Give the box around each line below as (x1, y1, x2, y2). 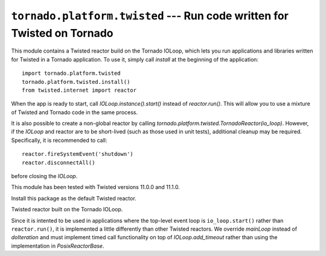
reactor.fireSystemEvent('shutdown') (22, 151, 134, 158)
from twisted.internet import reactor (22, 86, 137, 94)
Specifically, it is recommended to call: (11, 136, 107, 144)
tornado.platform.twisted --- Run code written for (11, 9, 289, 22)
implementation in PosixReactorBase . (11, 242, 104, 249)
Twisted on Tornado (11, 26, 113, 40)
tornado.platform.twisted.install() (22, 78, 130, 85)
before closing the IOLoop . (11, 173, 78, 180)
